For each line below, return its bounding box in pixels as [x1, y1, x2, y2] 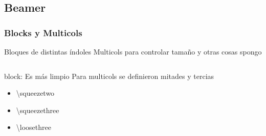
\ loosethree [16, 122, 51, 132]
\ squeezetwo [16, 88, 55, 98]
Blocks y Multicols [4, 26, 82, 39]
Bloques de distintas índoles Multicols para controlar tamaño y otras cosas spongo [4, 46, 262, 57]
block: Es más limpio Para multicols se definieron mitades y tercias [4, 70, 214, 81]
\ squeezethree [16, 104, 59, 115]
